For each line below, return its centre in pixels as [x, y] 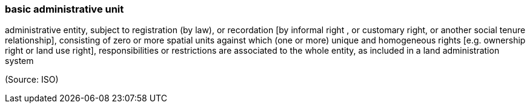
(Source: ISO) [32, 80]
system [19, 61]
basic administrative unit [65, 9]
